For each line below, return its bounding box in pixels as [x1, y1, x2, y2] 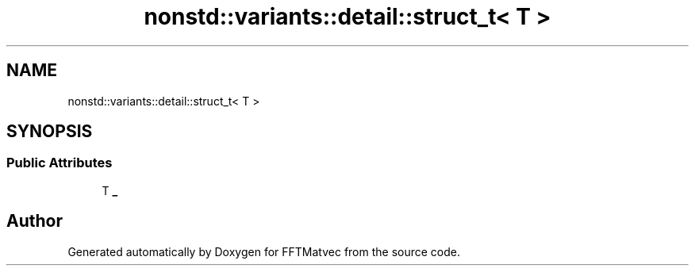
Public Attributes [6, 155, 113, 171]
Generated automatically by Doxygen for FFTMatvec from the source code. [67, 244, 461, 259]
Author [6, 211, 63, 232]
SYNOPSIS [6, 121, 93, 142]
